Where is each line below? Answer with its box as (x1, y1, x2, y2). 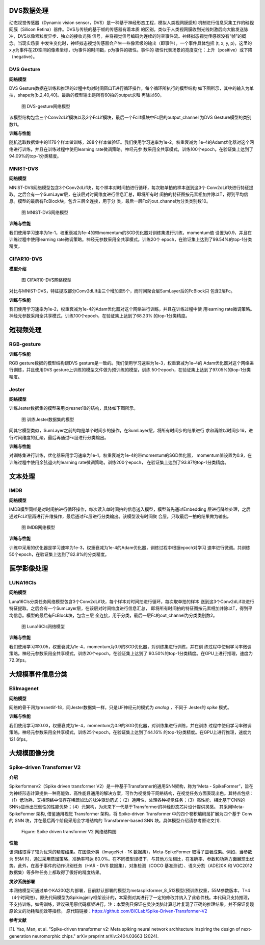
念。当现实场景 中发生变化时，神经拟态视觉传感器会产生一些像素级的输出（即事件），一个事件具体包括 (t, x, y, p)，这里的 (9, 40, 252, 46)
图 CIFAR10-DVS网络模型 (21, 277, 72, 283)
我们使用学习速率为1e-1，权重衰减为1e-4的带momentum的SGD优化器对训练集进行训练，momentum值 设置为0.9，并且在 (9, 230, 252, 236)
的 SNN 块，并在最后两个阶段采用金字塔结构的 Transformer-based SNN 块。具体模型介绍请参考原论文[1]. (9, 817, 221, 824)
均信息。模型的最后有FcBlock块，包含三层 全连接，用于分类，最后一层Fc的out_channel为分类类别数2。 (9, 612, 218, 618)
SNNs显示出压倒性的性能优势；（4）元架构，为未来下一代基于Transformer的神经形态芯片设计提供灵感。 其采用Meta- (9, 804, 245, 810)
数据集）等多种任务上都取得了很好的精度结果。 (9, 869, 104, 875)
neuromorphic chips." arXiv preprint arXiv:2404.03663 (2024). (32, 933, 159, 939)
